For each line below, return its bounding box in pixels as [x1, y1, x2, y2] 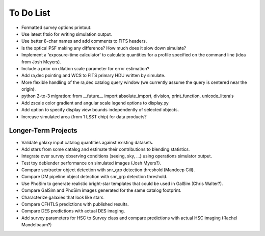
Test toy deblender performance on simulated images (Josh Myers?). [21, 160, 161, 166]
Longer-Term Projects [9, 127, 78, 135]
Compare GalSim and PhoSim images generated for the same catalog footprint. [21, 187, 182, 193]
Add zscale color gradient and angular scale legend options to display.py [21, 100, 169, 105]
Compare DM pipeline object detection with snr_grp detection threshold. [21, 174, 168, 180]
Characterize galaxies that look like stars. [21, 194, 105, 200]
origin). [21, 86, 36, 92]
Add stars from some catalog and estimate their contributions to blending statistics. [21, 146, 190, 152]
